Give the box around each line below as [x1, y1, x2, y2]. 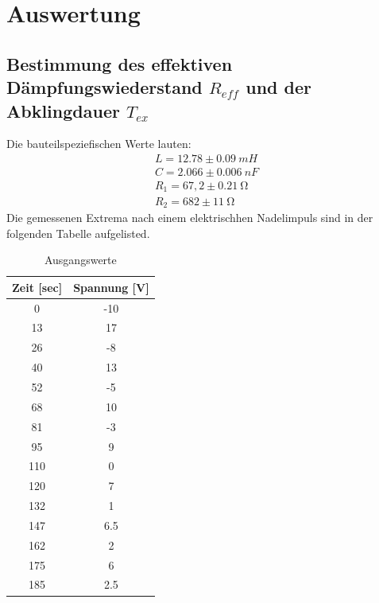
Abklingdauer [6, 98, 120, 123]
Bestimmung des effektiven [6, 51, 233, 76]
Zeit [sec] [12, 278, 63, 295]
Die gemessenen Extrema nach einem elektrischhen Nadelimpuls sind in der [6, 208, 373, 225]
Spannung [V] [73, 278, 149, 295]
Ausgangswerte [44, 251, 117, 268]
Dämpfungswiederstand [6, 75, 203, 99]
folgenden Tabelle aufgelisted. [6, 224, 150, 241]
